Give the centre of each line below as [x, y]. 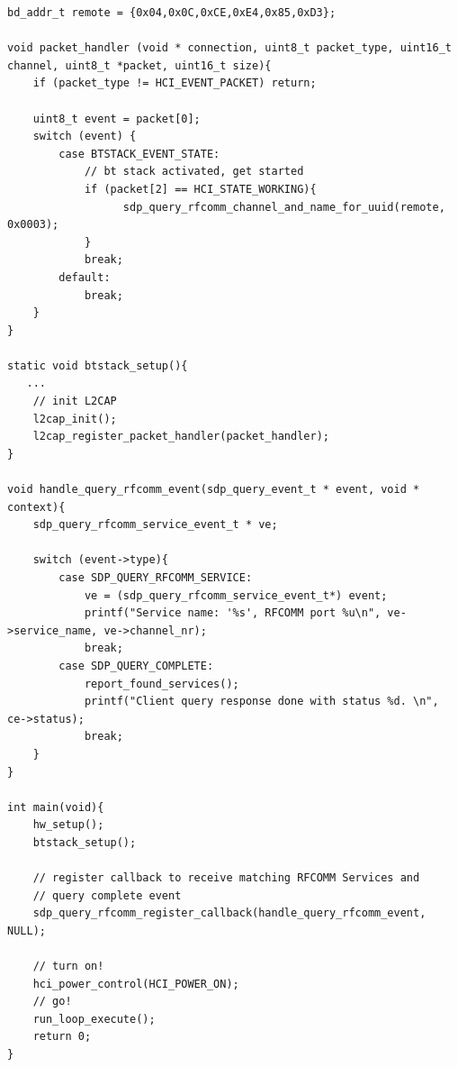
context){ [36, 507]
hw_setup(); [68, 825]
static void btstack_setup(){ [98, 365]
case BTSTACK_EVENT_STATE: [139, 154]
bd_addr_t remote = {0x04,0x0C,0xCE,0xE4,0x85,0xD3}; [172, 13]
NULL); [27, 930]
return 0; [62, 1037]
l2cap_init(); [75, 419]
